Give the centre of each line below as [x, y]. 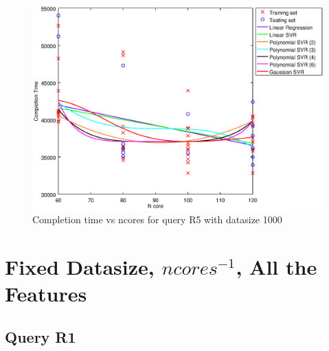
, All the [276, 266]
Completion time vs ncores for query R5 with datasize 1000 [157, 219]
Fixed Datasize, [80, 266]
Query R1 [41, 337]
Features [46, 293]
